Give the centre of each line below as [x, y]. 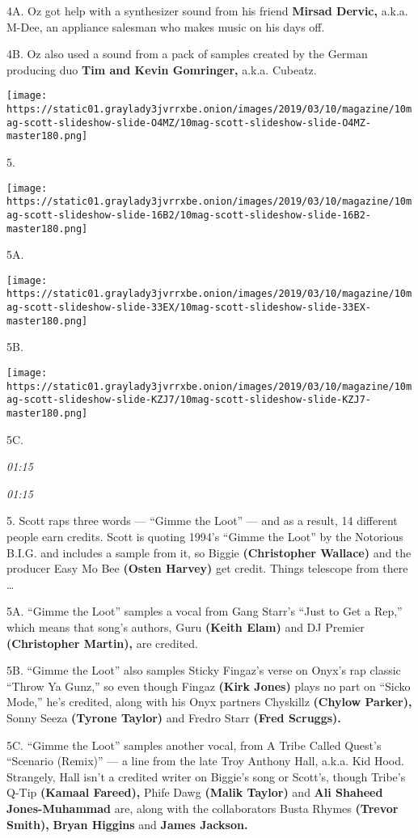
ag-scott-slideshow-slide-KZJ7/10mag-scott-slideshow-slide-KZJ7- [189, 400]
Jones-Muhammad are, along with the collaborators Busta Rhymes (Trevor [203, 808]
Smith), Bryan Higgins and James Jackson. [127, 824]
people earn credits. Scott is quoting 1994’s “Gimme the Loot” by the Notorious [205, 537]
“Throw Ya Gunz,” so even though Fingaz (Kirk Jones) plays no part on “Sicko [209, 686]
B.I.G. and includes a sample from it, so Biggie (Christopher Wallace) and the [209, 552]
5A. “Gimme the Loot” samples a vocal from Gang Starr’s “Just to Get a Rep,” [205, 611]
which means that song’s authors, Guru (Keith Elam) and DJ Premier [186, 627]
